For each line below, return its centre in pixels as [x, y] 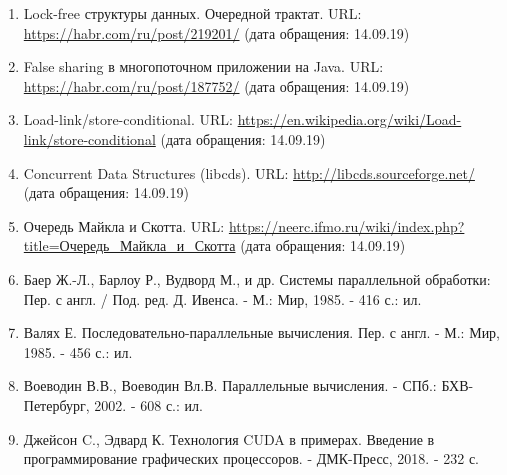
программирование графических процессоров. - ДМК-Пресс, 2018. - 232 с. [251, 458]
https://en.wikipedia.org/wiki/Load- [349, 119]
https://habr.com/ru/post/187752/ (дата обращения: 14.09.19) [216, 85]
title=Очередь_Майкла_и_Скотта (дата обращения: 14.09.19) [214, 245]
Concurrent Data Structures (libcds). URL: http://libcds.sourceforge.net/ [249, 172]
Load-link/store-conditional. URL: [128, 119]
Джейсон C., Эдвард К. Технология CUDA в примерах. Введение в [229, 438]
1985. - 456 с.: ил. [78, 351]
